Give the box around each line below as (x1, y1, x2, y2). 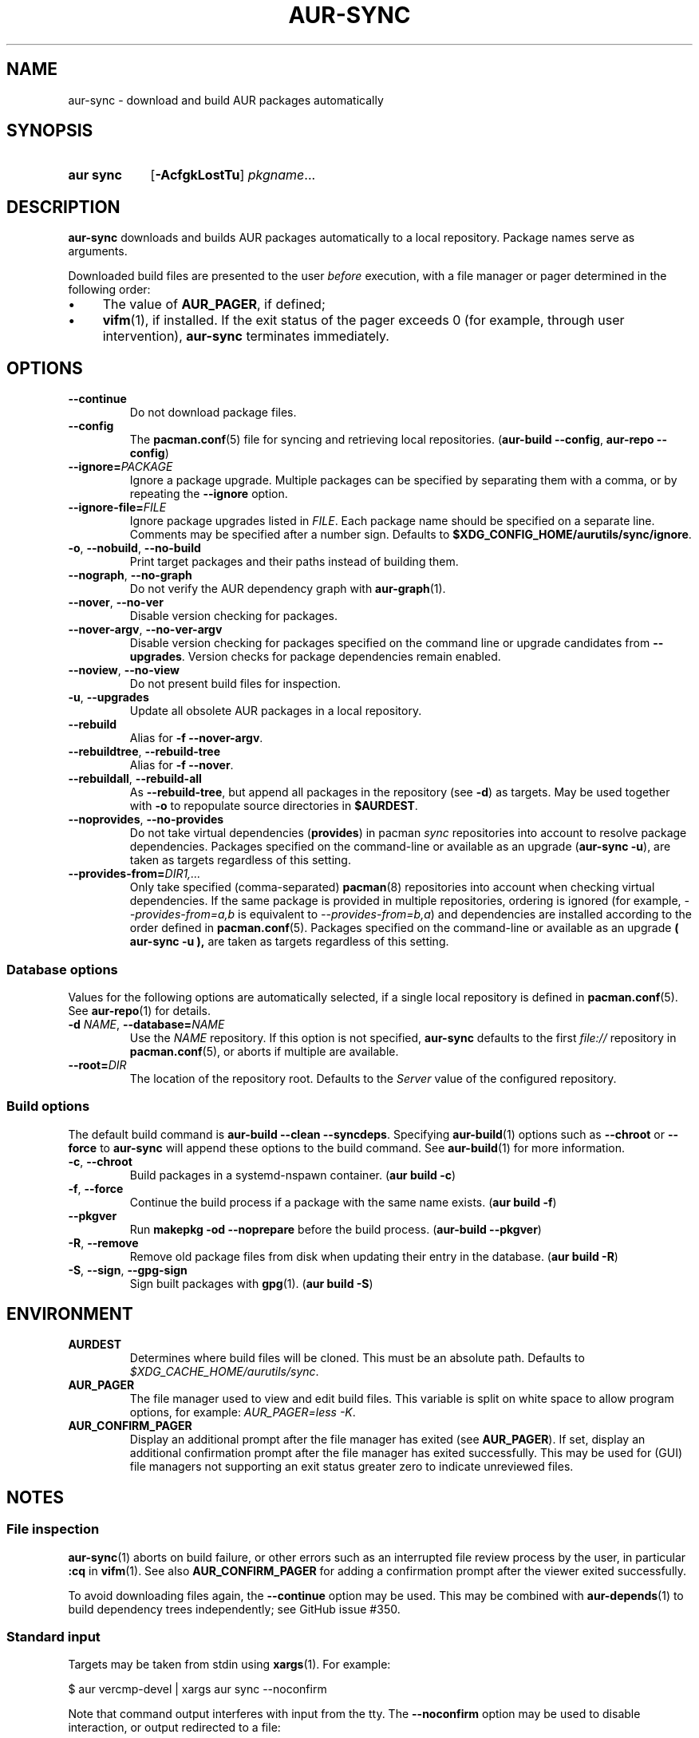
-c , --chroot (68, 1154, 132, 1168)
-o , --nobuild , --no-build (68, 541, 201, 555)
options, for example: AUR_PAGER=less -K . (129, 1405, 356, 1420)
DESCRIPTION (6, 196, 120, 217)
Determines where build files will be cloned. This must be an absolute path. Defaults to (129, 1351, 585, 1365)
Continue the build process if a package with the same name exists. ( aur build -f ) (129, 1195, 557, 1209)
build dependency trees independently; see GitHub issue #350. (68, 1602, 401, 1616)
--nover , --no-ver (68, 595, 164, 610)
